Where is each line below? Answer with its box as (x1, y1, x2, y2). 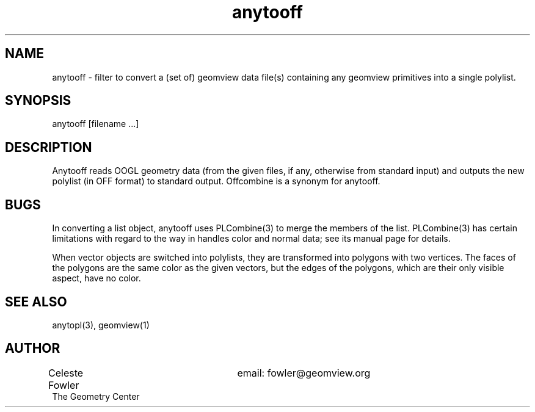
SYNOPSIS (5, 93, 71, 109)
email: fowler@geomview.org (237, 366, 371, 379)
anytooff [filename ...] (52, 118, 139, 129)
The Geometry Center (52, 391, 140, 402)
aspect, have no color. (52, 273, 141, 284)
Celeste (48, 366, 84, 379)
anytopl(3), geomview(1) (52, 319, 150, 330)
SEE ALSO (5, 294, 67, 309)
